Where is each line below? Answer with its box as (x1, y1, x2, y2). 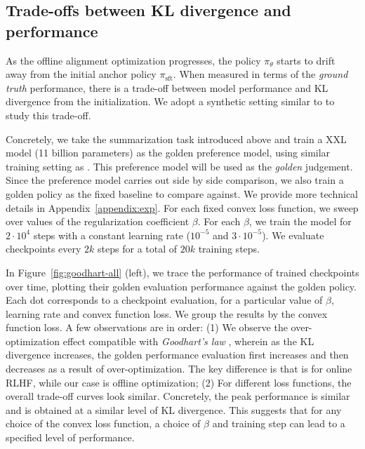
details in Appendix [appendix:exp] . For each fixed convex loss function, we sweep (6, 200, 359, 215)
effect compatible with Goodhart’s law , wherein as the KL (62, 333, 314, 348)
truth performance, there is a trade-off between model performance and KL (6, 80, 328, 95)
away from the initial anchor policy (6, 67, 157, 81)
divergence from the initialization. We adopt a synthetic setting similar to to (6, 94, 335, 109)
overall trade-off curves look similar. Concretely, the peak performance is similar (6, 389, 350, 403)
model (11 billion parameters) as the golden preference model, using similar (6, 145, 331, 160)
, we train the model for (248, 214, 352, 229)
